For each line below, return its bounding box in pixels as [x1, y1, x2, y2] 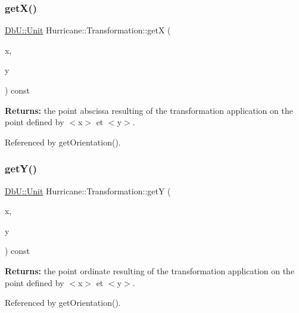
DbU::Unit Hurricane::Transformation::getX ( [5, 24, 171, 36]
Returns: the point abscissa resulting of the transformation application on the [5, 104, 293, 116]
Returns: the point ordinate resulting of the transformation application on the [5, 264, 295, 277]
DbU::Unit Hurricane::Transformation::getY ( [5, 184, 171, 197]
